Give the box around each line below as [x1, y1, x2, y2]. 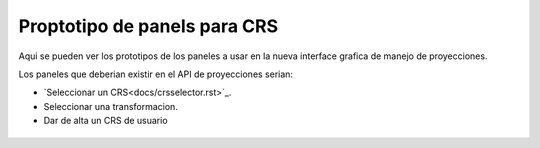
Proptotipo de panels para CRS [18, 15, 279, 37]
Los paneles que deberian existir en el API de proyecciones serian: [18, 68, 294, 80]
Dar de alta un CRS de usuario [43, 115, 169, 127]
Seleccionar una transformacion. [43, 100, 179, 112]
